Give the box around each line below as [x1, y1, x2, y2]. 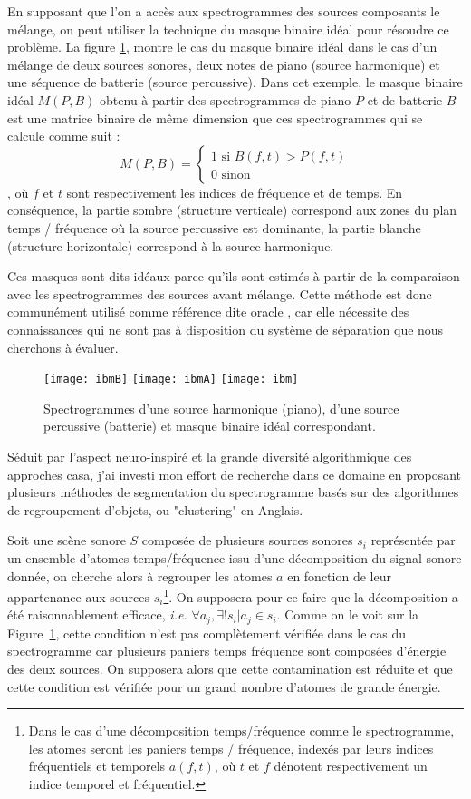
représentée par [370, 531, 456, 550]
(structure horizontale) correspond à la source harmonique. [7, 236, 334, 255]
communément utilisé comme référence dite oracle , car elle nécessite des [7, 302, 409, 321]
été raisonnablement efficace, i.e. [7, 605, 187, 624]
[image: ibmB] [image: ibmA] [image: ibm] [43, 373, 299, 386]
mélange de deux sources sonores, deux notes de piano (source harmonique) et [7, 54, 440, 73]
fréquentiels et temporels [28, 756, 166, 775]
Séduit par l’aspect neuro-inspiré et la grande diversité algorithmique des [7, 446, 412, 465]
